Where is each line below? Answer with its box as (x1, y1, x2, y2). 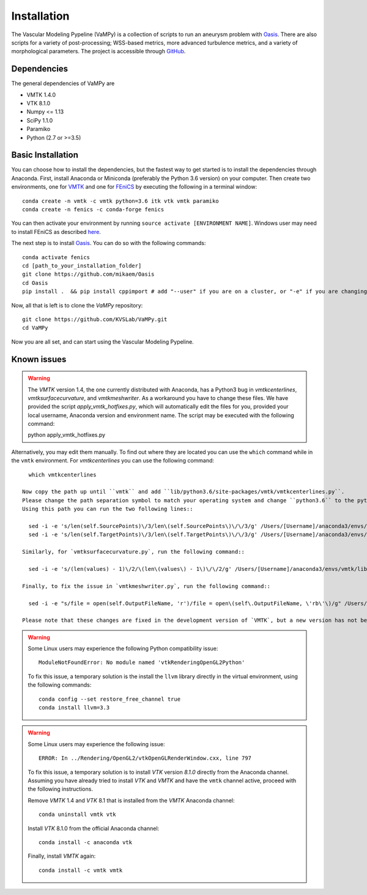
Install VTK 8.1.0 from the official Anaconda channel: (28, 825, 160, 832)
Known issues (11, 354, 67, 364)
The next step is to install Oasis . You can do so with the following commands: (11, 240, 206, 247)
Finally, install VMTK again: (28, 852, 96, 860)
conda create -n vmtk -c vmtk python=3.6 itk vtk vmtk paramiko (22, 197, 220, 205)
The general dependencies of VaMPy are (11, 80, 115, 87)
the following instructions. (28, 785, 93, 793)
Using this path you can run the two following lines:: (22, 505, 193, 513)
